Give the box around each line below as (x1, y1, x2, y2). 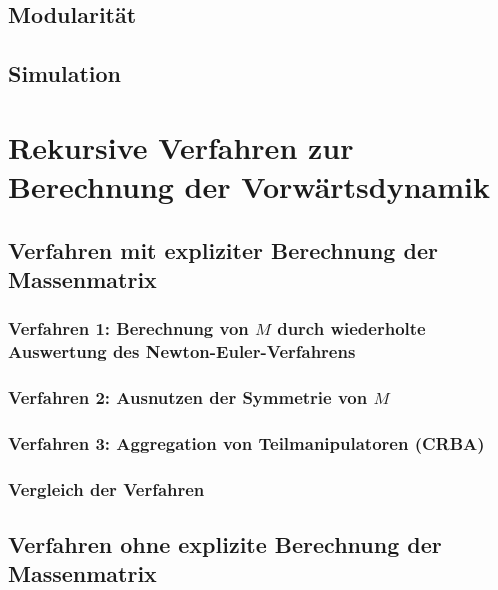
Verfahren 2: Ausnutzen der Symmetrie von (8, 384, 368, 409)
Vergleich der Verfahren (8, 476, 205, 501)
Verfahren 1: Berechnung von (8, 316, 249, 341)
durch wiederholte (277, 316, 426, 341)
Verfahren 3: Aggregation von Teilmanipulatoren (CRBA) (8, 430, 485, 455)
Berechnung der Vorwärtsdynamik (8, 165, 490, 206)
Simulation (8, 58, 122, 89)
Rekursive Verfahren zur (8, 126, 354, 167)
